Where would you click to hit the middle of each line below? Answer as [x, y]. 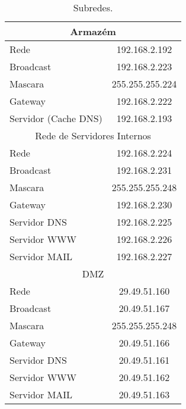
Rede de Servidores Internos [93, 135]
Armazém [93, 31]
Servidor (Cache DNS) [56, 118]
